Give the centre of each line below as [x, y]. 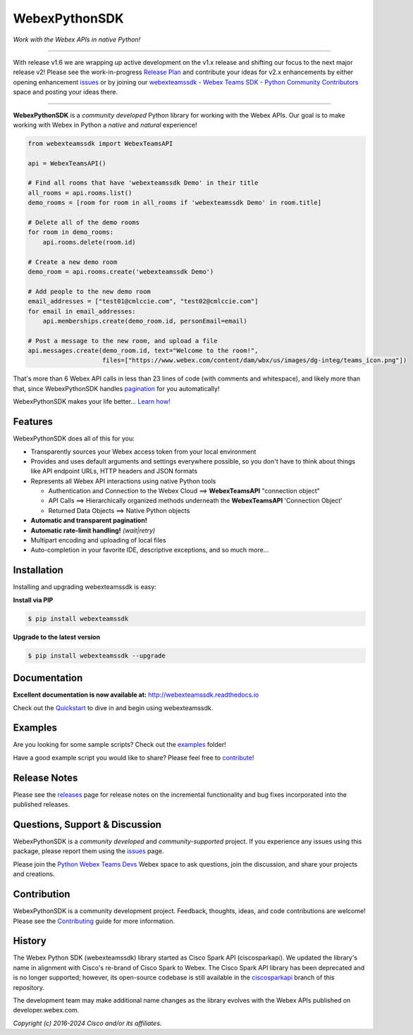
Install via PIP [33, 600]
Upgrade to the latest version [57, 637]
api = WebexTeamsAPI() [67, 163]
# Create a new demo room [73, 262]
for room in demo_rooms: [71, 232]
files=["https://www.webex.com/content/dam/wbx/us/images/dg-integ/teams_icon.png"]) [255, 360]
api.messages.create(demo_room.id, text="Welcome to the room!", [143, 351]
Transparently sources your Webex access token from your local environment [143, 452]
